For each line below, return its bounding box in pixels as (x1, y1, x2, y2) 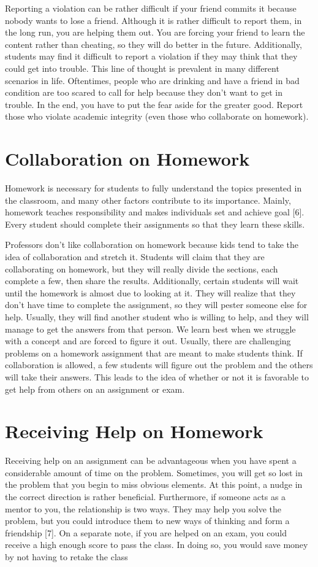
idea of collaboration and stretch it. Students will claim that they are (5, 250, 265, 263)
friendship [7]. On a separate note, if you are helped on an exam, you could (5, 526, 287, 539)
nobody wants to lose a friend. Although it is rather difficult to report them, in (5, 13, 302, 26)
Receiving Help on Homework (5, 418, 263, 444)
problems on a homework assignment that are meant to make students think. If (5, 346, 303, 359)
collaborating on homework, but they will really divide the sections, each (5, 262, 278, 275)
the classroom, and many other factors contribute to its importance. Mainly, (5, 193, 291, 206)
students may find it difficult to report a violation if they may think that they (5, 50, 298, 63)
